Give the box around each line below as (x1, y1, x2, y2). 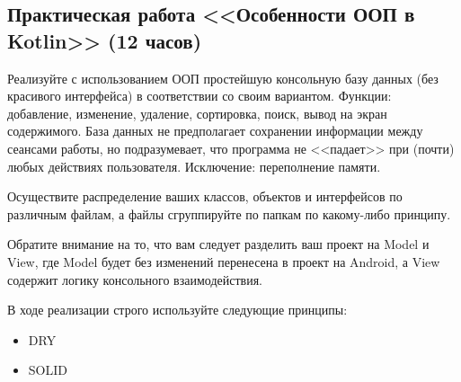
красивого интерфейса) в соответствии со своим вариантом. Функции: (7, 86, 392, 105)
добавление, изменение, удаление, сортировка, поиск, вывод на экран (7, 103, 387, 122)
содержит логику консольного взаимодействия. (7, 270, 263, 289)
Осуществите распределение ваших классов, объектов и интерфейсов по (7, 187, 403, 206)
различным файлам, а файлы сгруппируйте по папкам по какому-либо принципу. (7, 204, 451, 223)
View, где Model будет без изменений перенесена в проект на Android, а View (7, 252, 440, 271)
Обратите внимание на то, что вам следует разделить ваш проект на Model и (7, 235, 430, 253)
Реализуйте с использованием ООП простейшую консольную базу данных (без (7, 68, 439, 87)
